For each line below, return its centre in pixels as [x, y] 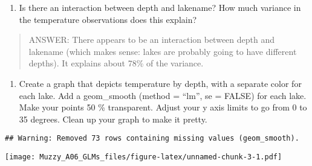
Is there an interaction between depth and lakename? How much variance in [160, 7]
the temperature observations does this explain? [108, 19]
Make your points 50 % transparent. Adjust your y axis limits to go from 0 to [163, 107]
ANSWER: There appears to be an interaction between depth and [152, 40]
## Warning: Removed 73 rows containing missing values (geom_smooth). [152, 139]
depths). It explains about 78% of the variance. [116, 63]
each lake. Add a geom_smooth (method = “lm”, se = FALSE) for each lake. [163, 95]
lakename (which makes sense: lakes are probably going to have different [163, 51]
